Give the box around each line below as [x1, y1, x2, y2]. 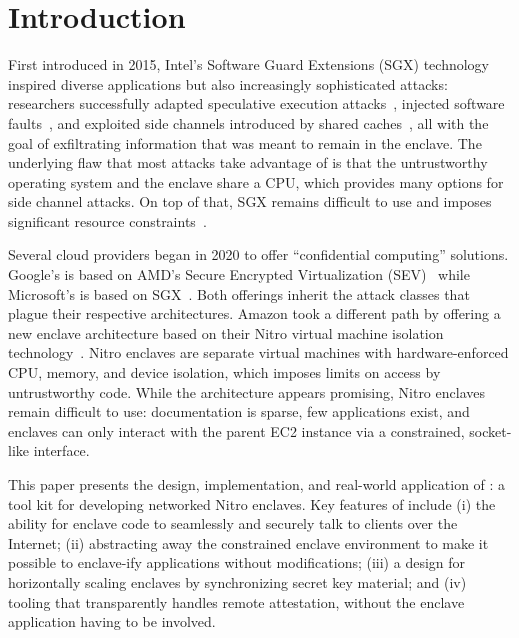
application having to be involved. [8, 611, 216, 632]
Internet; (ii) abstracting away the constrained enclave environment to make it [8, 532, 489, 553]
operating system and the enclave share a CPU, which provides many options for [8, 171, 504, 192]
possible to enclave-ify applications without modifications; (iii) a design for [8, 552, 466, 573]
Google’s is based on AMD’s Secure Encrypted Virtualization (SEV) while [8, 264, 470, 285]
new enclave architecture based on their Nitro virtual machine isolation [8, 322, 444, 343]
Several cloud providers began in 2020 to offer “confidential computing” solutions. [8, 244, 509, 265]
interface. [33, 440, 90, 461]
